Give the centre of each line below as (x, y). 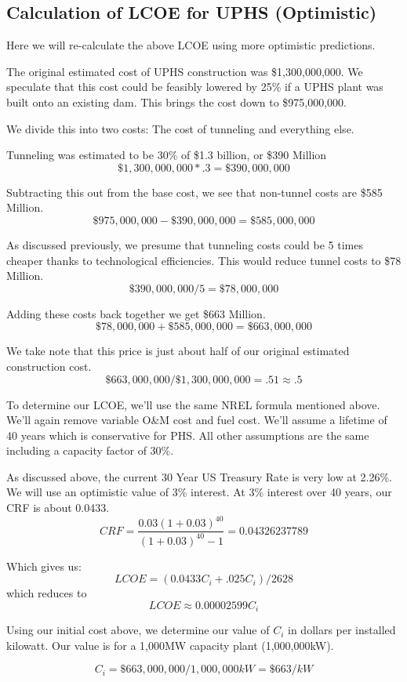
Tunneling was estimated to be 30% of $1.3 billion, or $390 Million (167, 155)
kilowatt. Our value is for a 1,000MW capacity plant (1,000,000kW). (170, 645)
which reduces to (47, 593)
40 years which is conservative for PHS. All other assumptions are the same (188, 435)
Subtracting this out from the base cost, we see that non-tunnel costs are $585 (194, 192)
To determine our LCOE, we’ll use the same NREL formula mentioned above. (193, 404)
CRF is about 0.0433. (58, 508)
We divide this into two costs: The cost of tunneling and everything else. (180, 128)
